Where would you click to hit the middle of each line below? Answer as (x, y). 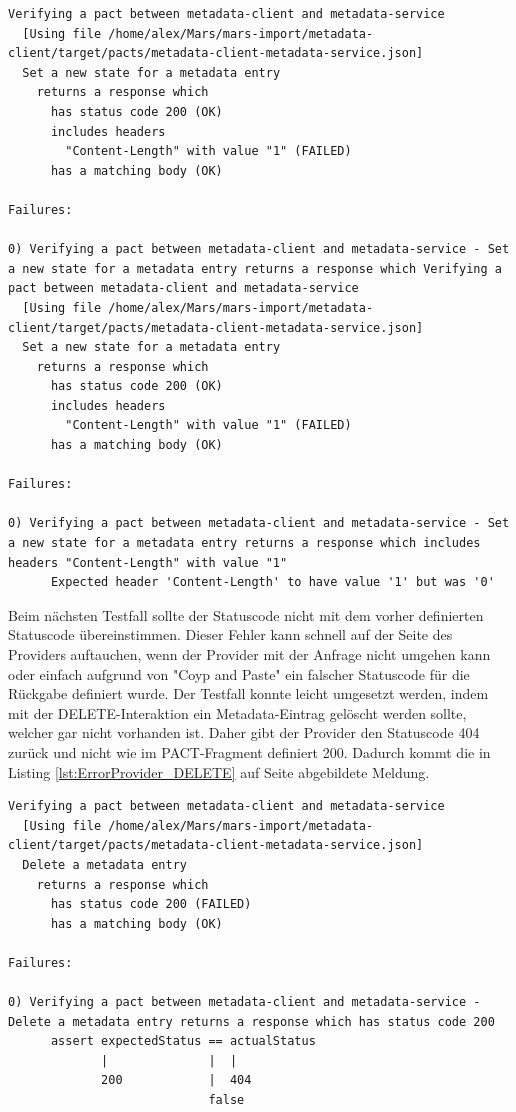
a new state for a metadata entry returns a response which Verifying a (255, 268)
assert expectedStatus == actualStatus (183, 1041)
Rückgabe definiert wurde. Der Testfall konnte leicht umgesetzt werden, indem (248, 693)
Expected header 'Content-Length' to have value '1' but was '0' (272, 582)
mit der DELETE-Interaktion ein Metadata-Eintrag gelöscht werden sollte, (237, 712)
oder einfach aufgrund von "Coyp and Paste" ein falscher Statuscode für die (239, 673)
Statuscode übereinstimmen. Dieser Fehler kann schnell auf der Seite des (230, 634)
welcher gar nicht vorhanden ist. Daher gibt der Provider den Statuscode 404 (244, 732)
